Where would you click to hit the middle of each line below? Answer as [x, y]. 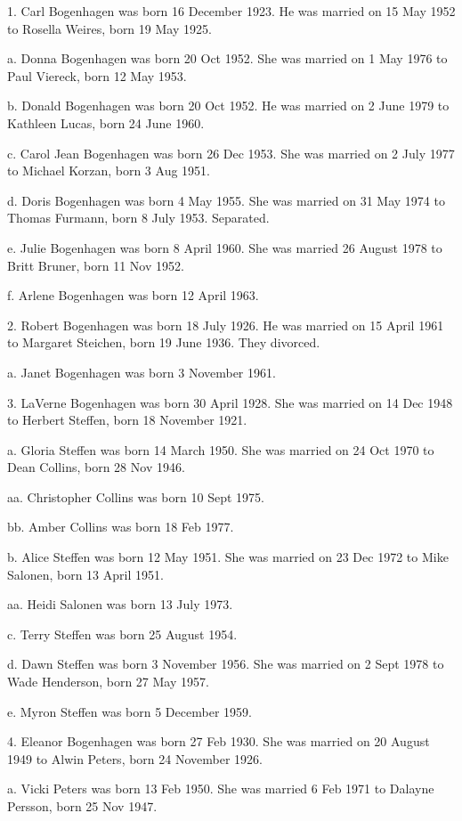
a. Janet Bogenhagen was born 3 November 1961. [142, 372]
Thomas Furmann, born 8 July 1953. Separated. [138, 218]
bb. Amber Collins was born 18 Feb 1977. [121, 527]
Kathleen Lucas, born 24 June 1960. [106, 122]
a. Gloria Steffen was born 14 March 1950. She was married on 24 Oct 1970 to [221, 449]
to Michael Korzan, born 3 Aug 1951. [109, 171]
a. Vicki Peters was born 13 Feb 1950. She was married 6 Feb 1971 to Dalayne [221, 788]
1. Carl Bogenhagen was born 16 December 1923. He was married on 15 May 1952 [231, 11]
